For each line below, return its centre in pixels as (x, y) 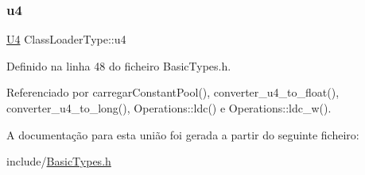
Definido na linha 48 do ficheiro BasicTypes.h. (119, 65)
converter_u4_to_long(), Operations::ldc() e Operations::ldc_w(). (169, 108)
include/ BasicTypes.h (59, 161)
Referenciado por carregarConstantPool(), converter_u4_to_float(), (173, 92)
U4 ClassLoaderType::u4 (66, 39)
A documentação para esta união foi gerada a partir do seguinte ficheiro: (183, 134)
